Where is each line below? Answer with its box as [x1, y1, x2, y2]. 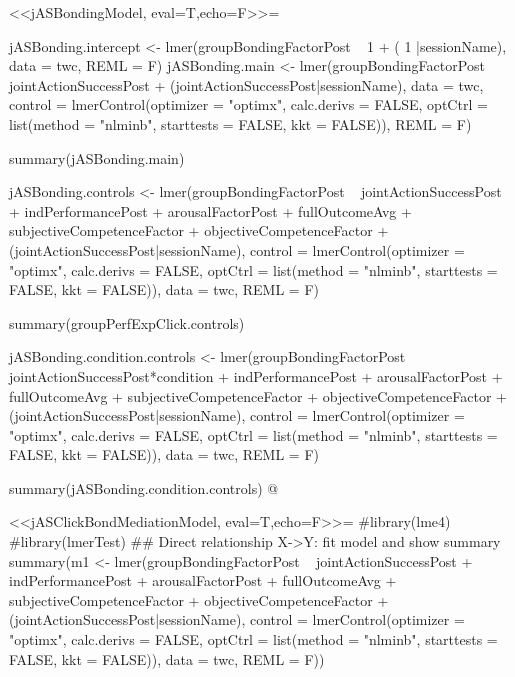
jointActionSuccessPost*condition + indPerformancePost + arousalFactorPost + [9, 365, 503, 386]
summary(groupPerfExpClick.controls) [9, 312, 245, 333]
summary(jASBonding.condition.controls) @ [9, 477, 279, 498]
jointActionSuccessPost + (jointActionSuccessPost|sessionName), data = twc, [9, 74, 484, 95]
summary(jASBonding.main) [9, 147, 185, 168]
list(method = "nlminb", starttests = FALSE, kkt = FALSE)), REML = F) [9, 113, 472, 134]
